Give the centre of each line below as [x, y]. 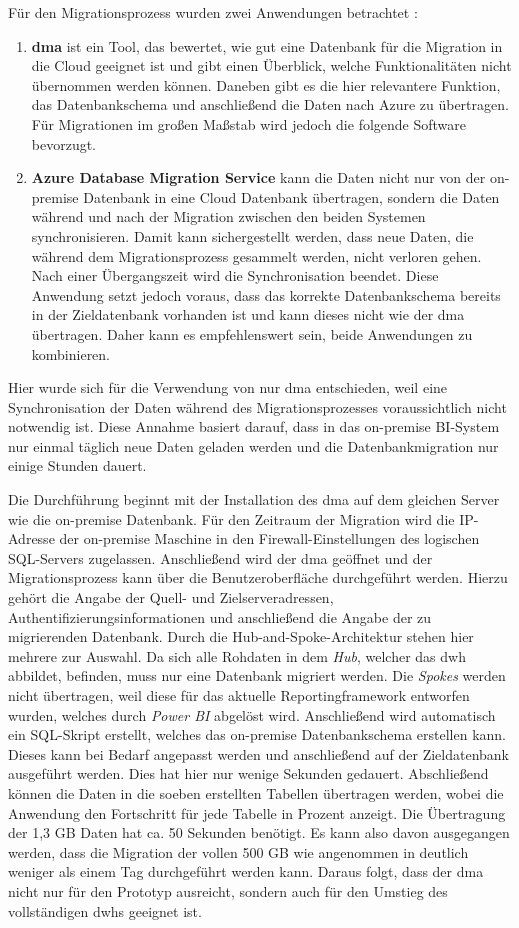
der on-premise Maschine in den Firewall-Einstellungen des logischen [269, 538]
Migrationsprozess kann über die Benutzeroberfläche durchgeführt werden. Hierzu [258, 577]
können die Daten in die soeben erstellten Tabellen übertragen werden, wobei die [256, 792]
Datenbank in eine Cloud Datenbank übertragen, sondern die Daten [291, 196]
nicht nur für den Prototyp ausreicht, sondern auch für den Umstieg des [228, 890]
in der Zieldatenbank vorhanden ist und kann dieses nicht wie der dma [248, 314]
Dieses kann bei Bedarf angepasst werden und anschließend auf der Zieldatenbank [259, 753]
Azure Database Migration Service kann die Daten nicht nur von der [258, 177]
